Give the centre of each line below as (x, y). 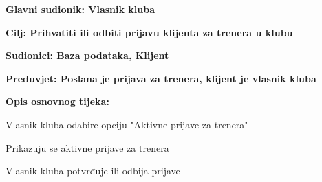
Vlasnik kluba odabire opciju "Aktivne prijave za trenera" (127, 124)
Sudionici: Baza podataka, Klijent (87, 55)
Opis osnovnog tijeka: (57, 101)
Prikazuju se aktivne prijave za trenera (87, 147)
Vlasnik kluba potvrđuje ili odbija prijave (93, 171)
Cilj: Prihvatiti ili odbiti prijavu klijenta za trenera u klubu (149, 32)
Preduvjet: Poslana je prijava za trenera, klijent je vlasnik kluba (161, 78)
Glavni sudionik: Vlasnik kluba (80, 9)
